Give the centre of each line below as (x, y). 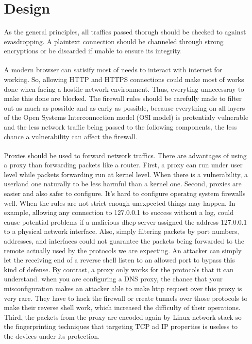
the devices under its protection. (52, 336)
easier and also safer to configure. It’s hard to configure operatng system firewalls (125, 193)
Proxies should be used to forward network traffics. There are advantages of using (125, 155)
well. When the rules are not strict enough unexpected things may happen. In (120, 203)
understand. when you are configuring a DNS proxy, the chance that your (113, 279)
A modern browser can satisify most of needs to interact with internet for (113, 70)
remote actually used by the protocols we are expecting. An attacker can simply (123, 250)
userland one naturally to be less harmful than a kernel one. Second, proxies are (123, 184)
